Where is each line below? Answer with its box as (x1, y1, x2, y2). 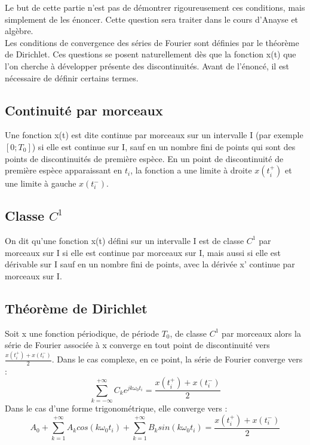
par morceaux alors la (222, 327, 301, 339)
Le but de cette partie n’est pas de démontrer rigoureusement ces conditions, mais (5, 1, 305, 13)
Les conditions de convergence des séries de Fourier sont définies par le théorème (5, 36, 299, 48)
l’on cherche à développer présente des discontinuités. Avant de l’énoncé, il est (5, 59, 290, 72)
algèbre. (5, 25, 33, 37)
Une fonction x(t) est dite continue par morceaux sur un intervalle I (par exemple (5, 129, 303, 141)
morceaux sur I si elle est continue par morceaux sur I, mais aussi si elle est (5, 246, 281, 258)
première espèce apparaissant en (5, 164, 122, 176)
